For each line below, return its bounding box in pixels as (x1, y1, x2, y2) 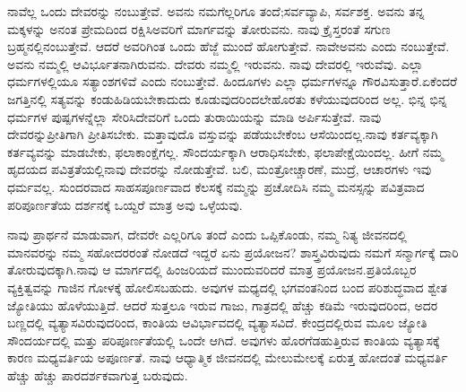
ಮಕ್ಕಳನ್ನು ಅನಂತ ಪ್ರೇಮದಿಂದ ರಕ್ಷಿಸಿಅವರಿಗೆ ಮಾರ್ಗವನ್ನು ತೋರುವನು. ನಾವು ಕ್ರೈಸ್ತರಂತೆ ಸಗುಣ (7, 19, 391, 38)
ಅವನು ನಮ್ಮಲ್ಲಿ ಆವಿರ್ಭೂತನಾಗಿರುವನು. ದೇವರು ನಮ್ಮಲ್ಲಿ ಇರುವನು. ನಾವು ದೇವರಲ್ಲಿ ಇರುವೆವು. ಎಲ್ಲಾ (7, 54, 424, 73)
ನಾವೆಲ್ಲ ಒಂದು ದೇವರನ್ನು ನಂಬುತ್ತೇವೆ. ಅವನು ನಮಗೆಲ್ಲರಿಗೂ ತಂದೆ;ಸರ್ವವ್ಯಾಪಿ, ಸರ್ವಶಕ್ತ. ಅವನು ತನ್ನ (7, 2, 425, 20)
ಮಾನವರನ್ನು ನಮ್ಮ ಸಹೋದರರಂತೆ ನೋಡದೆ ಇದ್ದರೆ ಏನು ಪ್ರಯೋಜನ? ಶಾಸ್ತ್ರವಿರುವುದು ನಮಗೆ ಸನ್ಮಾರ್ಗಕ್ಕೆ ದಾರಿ (7, 242, 459, 261)
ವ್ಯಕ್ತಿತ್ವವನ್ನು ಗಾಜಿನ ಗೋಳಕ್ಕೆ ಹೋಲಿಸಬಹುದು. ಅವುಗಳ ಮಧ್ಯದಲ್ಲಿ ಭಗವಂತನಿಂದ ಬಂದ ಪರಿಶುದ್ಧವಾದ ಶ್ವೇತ (7, 277, 447, 296)
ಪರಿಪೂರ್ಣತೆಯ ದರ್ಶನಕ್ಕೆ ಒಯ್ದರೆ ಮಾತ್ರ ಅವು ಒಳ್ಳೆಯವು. (7, 195, 243, 213)
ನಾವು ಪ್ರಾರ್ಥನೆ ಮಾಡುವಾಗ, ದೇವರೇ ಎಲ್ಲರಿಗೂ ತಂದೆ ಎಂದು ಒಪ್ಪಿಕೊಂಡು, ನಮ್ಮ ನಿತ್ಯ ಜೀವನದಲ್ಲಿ (7, 225, 407, 244)
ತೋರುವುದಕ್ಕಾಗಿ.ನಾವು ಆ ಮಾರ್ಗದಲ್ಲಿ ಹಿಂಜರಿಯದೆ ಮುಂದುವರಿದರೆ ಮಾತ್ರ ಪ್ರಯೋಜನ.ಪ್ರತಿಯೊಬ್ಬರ (7, 260, 417, 279)
